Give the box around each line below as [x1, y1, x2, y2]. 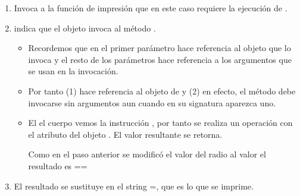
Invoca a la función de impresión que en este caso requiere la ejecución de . [14, 2, 287, 14]
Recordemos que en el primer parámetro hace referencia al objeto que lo [28, 42, 291, 54]
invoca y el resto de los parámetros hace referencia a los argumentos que [28, 53, 292, 65]
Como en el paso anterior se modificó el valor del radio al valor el [28, 148, 266, 160]
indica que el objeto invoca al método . [14, 21, 156, 34]
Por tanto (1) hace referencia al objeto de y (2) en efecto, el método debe [28, 84, 296, 97]
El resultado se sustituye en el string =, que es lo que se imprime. [14, 179, 254, 192]
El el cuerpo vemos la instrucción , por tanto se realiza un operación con [28, 116, 293, 129]
